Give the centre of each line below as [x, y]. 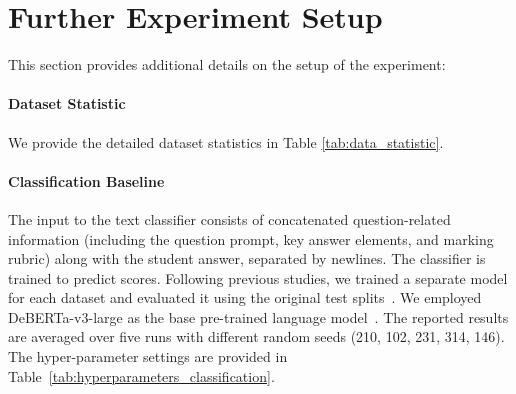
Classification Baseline [86, 180]
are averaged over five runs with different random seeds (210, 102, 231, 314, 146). [256, 336]
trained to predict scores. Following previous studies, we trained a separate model [258, 277]
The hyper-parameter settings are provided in [148, 356]
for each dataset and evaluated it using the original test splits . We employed [245, 297]
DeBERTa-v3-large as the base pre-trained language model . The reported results [258, 316]
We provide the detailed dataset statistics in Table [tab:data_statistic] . [226, 141]
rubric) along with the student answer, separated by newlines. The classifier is [247, 258]
